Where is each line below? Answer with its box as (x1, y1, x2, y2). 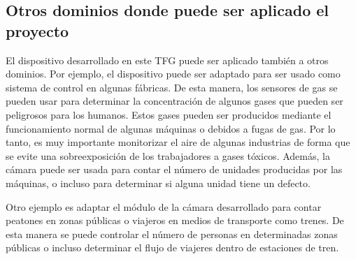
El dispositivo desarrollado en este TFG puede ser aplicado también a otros (6, 52, 329, 67)
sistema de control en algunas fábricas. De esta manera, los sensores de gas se (6, 80, 338, 94)
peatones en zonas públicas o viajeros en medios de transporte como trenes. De (6, 213, 344, 228)
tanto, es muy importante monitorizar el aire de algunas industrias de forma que (6, 135, 350, 149)
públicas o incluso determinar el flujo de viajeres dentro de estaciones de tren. (6, 240, 339, 255)
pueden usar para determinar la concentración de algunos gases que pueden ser (6, 94, 343, 108)
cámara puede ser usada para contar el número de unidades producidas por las (6, 162, 343, 177)
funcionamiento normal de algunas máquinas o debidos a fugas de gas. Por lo (6, 121, 336, 135)
